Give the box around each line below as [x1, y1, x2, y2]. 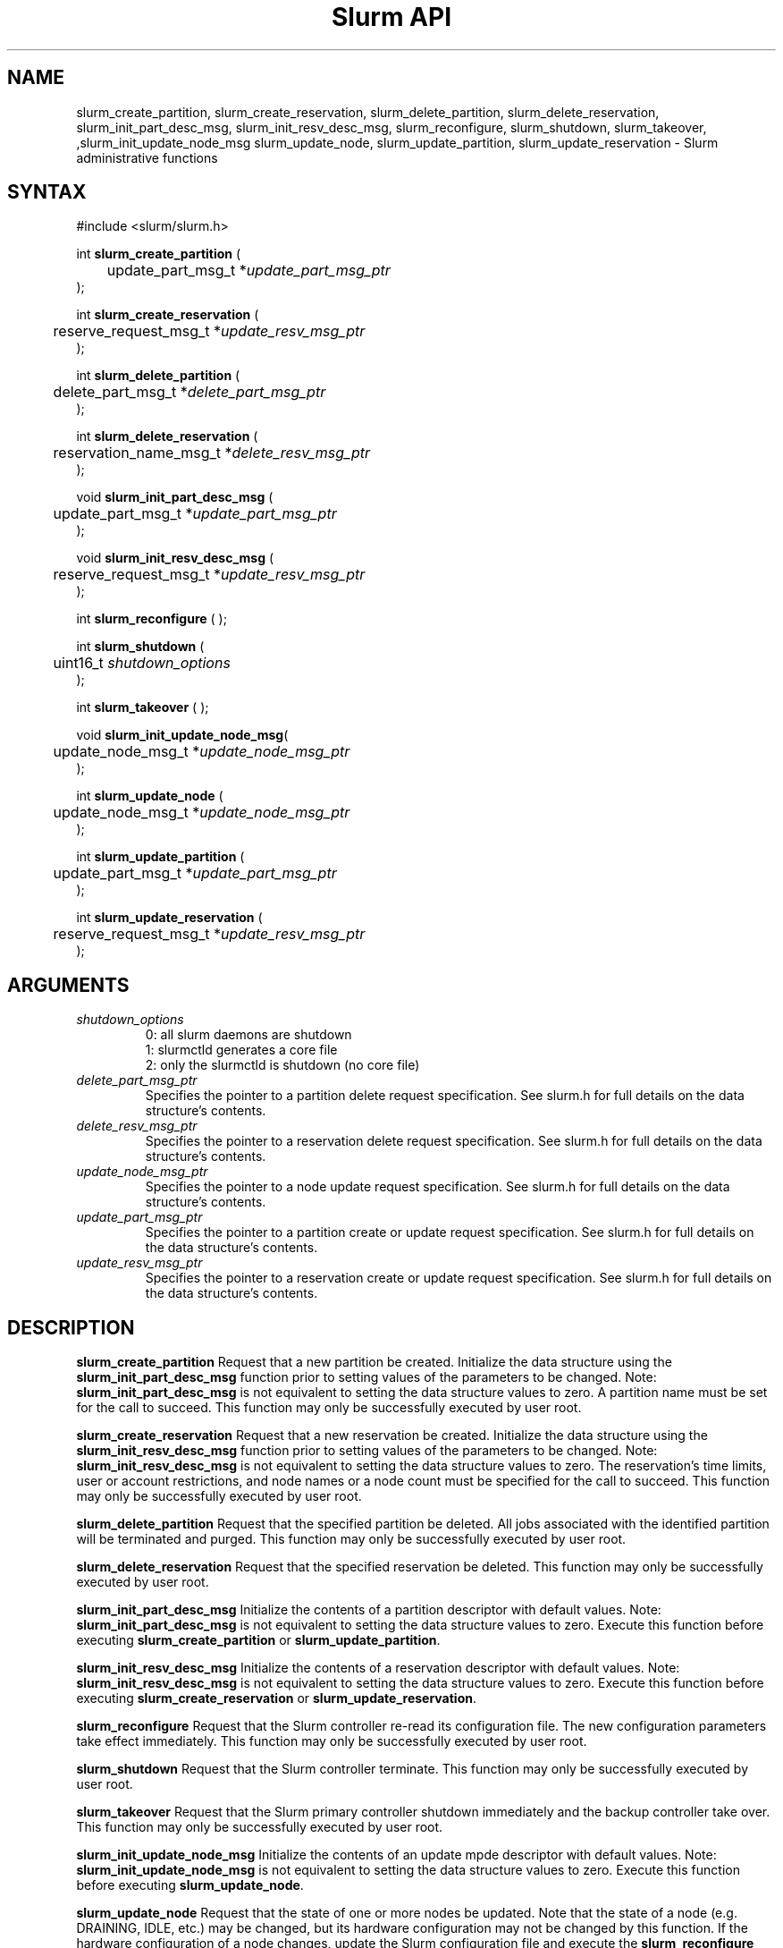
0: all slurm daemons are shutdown [145, 1027, 352, 1043]
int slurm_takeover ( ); [76, 699, 209, 716]
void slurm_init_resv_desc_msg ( [76, 550, 274, 566]
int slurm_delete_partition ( [76, 368, 240, 384]
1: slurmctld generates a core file [145, 1042, 338, 1058]
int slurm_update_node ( [76, 788, 223, 804]
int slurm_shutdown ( [76, 639, 205, 655]
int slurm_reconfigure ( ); [76, 611, 227, 627]
